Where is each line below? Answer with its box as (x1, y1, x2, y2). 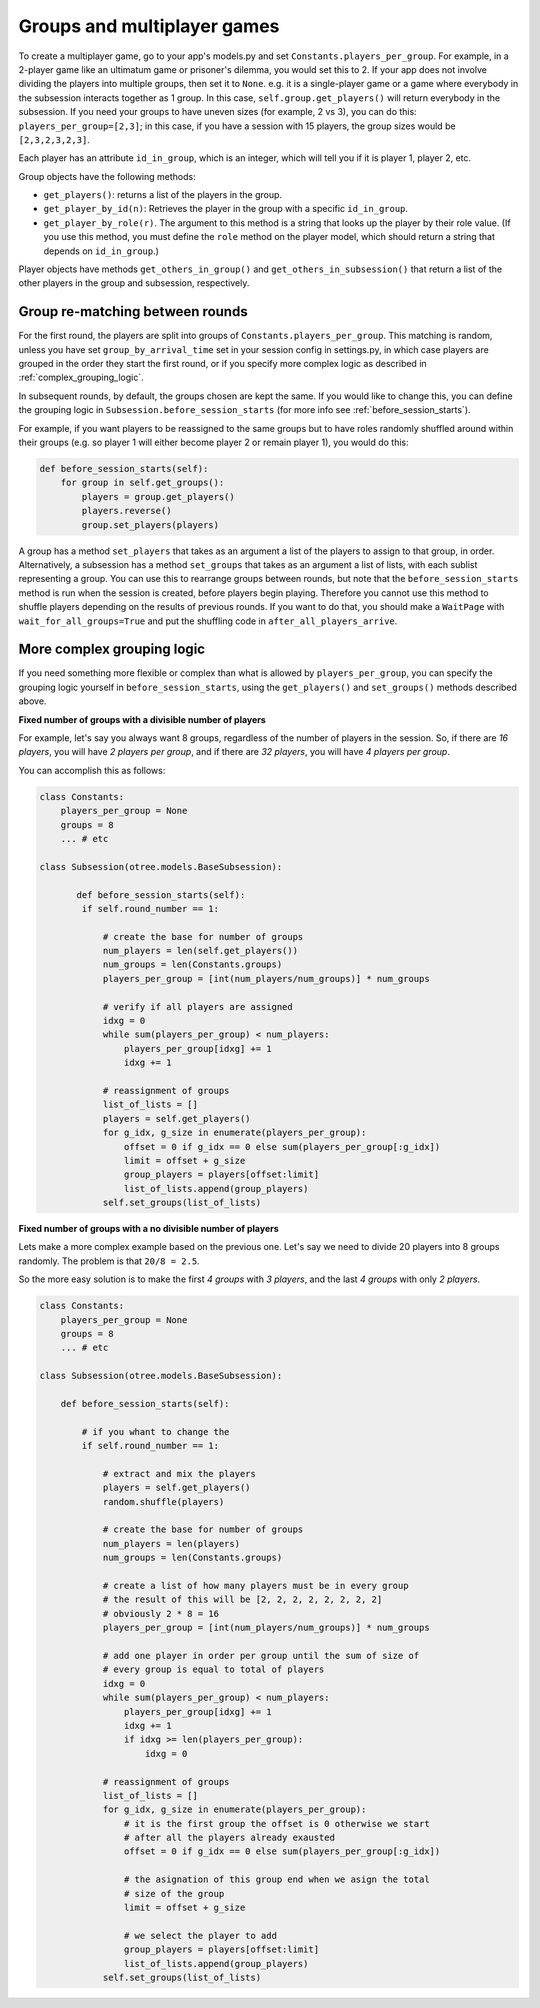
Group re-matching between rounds (18, 303, 249, 320)
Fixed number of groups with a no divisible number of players (18, 1223, 279, 1235)
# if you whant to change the (81, 1426, 230, 1437)
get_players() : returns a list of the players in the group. (43, 189, 283, 201)
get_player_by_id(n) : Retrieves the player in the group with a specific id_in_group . (43, 203, 409, 215)
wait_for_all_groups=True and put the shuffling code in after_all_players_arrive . (18, 615, 398, 627)
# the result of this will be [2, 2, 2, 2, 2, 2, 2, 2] (102, 1594, 383, 1605)
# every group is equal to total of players (102, 1664, 325, 1675)
